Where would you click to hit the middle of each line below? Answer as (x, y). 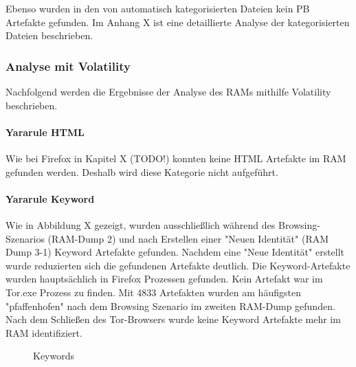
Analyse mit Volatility (68, 66)
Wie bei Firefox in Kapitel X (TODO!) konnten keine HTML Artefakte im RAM (176, 158)
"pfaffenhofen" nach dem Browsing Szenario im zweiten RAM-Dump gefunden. (170, 305)
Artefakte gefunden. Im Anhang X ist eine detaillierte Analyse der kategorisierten (178, 22)
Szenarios (25, 238)
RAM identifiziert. (44, 332)
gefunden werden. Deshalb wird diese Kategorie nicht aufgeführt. (142, 171)
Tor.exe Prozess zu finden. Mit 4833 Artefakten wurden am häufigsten (153, 292)
